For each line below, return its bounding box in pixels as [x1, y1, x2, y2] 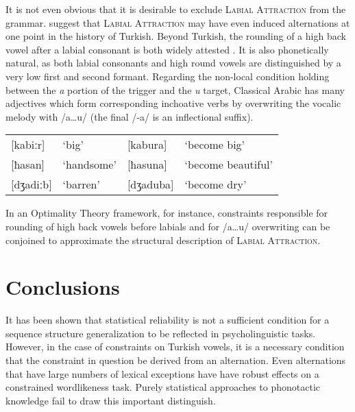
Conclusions [5, 273, 120, 301]
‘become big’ [184, 136, 245, 153]
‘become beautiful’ [184, 156, 273, 173]
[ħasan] [11, 156, 45, 173]
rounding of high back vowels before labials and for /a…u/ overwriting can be [5, 219, 330, 233]
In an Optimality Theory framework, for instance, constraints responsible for [5, 206, 328, 220]
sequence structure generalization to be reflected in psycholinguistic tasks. [5, 326, 316, 340]
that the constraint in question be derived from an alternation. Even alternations [5, 353, 346, 367]
